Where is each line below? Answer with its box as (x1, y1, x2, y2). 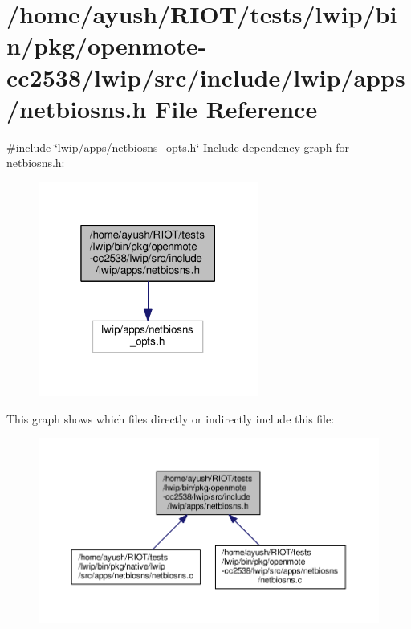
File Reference (155, 92, 318, 125)
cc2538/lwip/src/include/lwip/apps (6, 60, 405, 93)
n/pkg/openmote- (6, 29, 207, 62)
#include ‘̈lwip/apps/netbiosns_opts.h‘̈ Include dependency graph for (6, 138, 350, 155)
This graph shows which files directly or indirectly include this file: (6, 410, 335, 427)
